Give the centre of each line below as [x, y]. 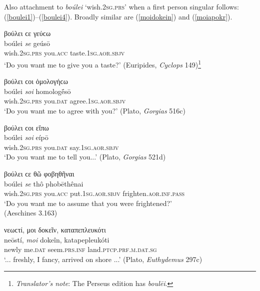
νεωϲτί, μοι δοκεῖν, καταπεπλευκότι [55, 229]
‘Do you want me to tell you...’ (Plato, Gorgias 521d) [85, 157]
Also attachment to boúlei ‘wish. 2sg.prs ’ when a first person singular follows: [121, 6]
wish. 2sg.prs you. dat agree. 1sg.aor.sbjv [65, 101]
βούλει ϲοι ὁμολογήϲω [36, 81]
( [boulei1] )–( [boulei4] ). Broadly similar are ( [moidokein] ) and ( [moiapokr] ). [118, 16]
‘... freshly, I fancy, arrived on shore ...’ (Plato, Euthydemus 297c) [103, 259]
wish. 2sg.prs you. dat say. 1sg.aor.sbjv [61, 147]
